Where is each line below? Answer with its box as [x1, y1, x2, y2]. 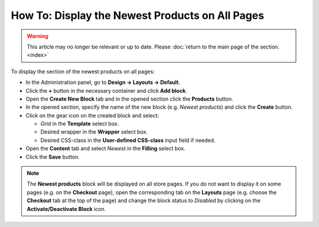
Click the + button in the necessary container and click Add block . [25, 87, 187, 94]
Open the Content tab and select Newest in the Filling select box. [25, 145, 185, 152]
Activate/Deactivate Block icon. [27, 205, 106, 212]
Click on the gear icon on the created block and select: [25, 112, 159, 119]
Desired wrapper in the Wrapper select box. [40, 128, 148, 135]
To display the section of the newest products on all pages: [11, 68, 155, 75]
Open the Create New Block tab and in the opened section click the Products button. [25, 95, 233, 102]
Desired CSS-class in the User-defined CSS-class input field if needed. [40, 137, 216, 144]
